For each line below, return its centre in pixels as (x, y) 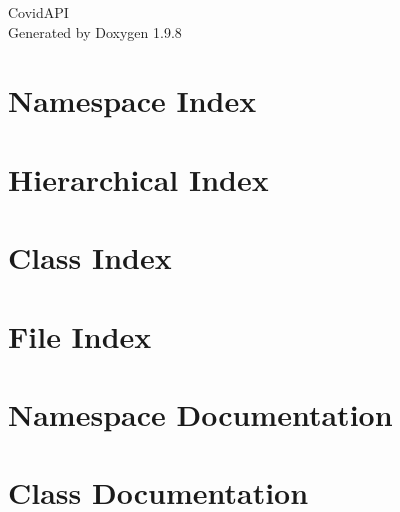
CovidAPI (38, 12)
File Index (80, 335)
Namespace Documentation (200, 413)
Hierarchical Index (138, 178)
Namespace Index (132, 100)
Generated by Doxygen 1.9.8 (95, 31)
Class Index (90, 257)
